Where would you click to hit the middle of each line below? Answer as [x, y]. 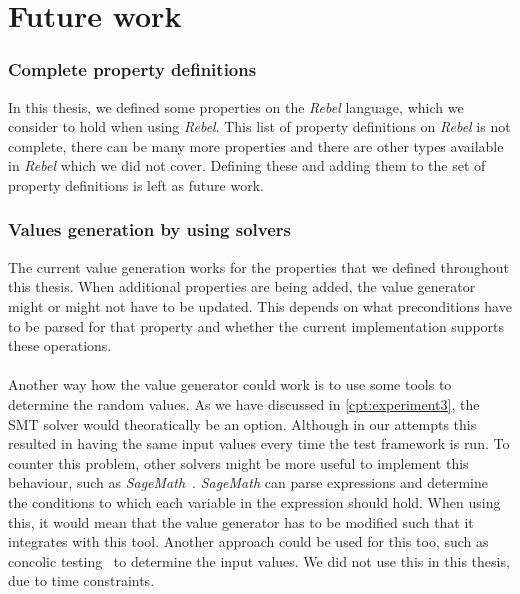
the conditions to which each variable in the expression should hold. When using [254, 501]
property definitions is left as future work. [136, 184]
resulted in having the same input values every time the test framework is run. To [259, 443]
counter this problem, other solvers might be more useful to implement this [238, 462]
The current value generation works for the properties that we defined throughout [258, 266]
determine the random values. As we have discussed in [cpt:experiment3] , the [244, 403]
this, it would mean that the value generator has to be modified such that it [241, 521]
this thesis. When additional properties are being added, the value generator [242, 286]
